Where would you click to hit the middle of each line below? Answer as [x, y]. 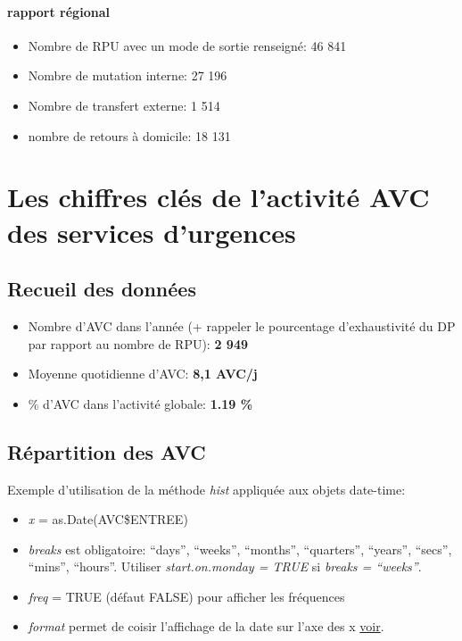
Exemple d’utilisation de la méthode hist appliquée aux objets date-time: [206, 489]
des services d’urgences [152, 232]
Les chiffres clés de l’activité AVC [219, 197]
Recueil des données [102, 289]
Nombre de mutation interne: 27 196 [128, 75]
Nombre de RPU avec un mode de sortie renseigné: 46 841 [187, 45]
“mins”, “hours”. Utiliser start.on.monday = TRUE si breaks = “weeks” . [225, 566]
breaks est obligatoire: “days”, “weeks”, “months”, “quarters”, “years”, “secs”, [240, 549]
